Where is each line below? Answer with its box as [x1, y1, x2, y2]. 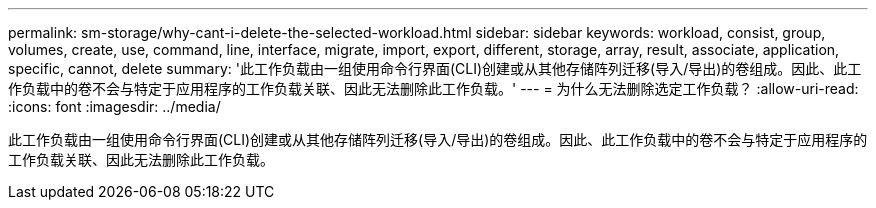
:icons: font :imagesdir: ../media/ [8, 98, 221, 115]
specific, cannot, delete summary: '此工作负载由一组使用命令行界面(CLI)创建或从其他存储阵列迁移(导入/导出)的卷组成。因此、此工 [8, 60, 862, 77]
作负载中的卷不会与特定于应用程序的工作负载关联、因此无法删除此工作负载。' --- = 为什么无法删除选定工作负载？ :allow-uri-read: [8, 80, 859, 97]
